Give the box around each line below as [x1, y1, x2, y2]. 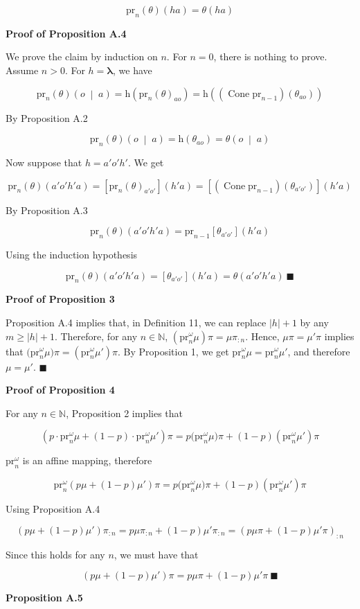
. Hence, [245, 328, 280, 343]
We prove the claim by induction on [6, 49, 158, 64]
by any [300, 315, 329, 329]
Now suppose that [6, 155, 82, 169]
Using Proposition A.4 [6, 502, 100, 516]
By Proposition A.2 [6, 110, 88, 125]
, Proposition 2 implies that [66, 405, 183, 420]
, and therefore [287, 344, 350, 358]
